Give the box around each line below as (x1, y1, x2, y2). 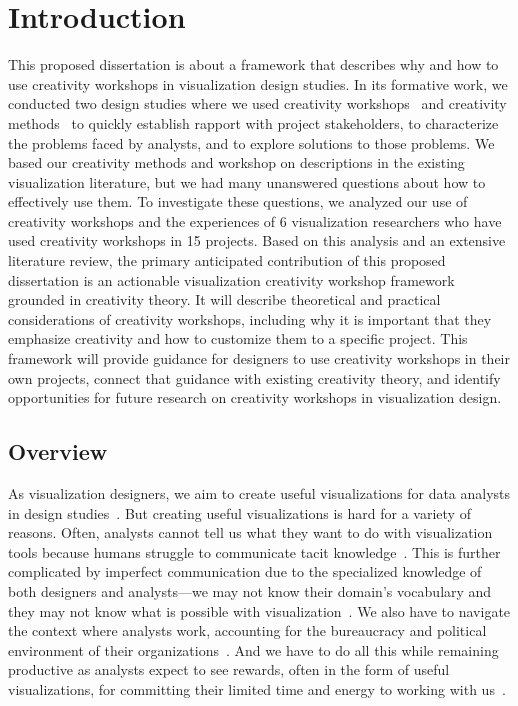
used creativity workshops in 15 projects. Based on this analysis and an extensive (8, 230, 506, 251)
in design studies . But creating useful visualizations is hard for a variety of (8, 502, 471, 523)
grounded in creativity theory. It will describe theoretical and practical (8, 289, 441, 310)
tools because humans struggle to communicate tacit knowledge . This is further (8, 541, 501, 562)
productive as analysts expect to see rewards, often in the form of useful (8, 659, 450, 680)
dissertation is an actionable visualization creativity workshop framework (8, 269, 455, 290)
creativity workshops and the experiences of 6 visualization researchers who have (8, 210, 502, 231)
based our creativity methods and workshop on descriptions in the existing (8, 152, 465, 173)
